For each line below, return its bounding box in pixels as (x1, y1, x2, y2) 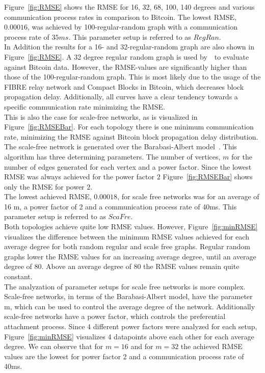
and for (130, 341, 153, 352)
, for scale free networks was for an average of (117, 191, 259, 202)
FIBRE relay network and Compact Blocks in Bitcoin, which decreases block (4, 81, 244, 92)
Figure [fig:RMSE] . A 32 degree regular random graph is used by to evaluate (4, 51, 249, 62)
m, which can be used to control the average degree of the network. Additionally (4, 301, 255, 311)
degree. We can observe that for (4, 341, 103, 352)
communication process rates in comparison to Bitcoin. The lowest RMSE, (4, 11, 237, 22)
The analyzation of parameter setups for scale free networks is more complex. (4, 281, 246, 291)
